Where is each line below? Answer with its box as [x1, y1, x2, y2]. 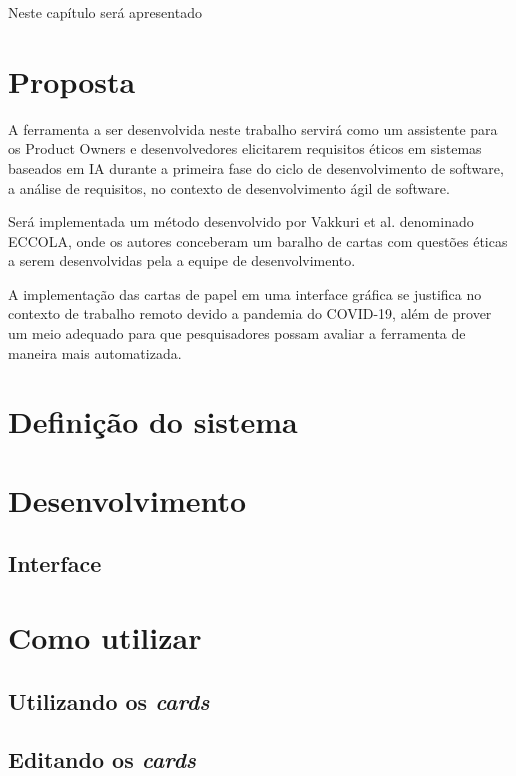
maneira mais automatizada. [8, 342, 182, 363]
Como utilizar [8, 616, 202, 657]
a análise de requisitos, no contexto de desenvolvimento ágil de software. [8, 177, 450, 198]
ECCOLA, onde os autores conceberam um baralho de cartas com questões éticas [8, 230, 508, 251]
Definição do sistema [8, 401, 298, 442]
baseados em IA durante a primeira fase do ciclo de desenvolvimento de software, [8, 157, 504, 178]
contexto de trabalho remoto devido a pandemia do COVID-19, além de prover [8, 303, 492, 324]
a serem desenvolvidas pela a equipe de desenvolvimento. [8, 250, 356, 271]
